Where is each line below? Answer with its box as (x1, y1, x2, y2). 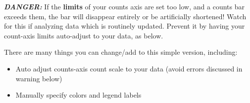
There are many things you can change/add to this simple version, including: (4, 47, 238, 57)
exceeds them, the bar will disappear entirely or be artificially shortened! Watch (4, 11, 247, 21)
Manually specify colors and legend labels (15, 90, 142, 100)
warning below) (15, 73, 62, 83)
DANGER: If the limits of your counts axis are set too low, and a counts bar (4, 1, 245, 11)
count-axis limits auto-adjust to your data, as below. (4, 30, 163, 40)
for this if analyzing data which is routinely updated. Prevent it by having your (4, 21, 245, 31)
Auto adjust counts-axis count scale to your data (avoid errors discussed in (15, 63, 243, 73)
